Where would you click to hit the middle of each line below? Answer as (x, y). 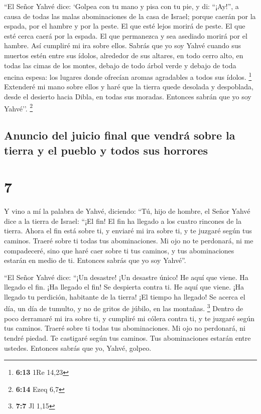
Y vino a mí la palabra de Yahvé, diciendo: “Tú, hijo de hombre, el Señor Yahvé (127, 211)
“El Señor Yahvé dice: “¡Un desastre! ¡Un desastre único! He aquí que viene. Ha (126, 277)
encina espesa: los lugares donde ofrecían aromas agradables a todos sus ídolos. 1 (128, 76)
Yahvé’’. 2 (19, 107)
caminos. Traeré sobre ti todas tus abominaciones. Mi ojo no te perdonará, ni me (129, 240)
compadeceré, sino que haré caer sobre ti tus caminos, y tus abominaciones (119, 250)
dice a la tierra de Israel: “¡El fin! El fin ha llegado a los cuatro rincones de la (123, 221)
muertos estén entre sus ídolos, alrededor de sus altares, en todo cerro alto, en (124, 55)
